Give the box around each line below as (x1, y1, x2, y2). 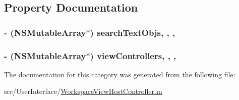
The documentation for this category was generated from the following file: (4, 69, 235, 79)
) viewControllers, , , (90, 49, 176, 62)
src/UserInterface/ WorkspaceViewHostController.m (4, 86, 162, 96)
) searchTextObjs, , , (90, 26, 175, 38)
